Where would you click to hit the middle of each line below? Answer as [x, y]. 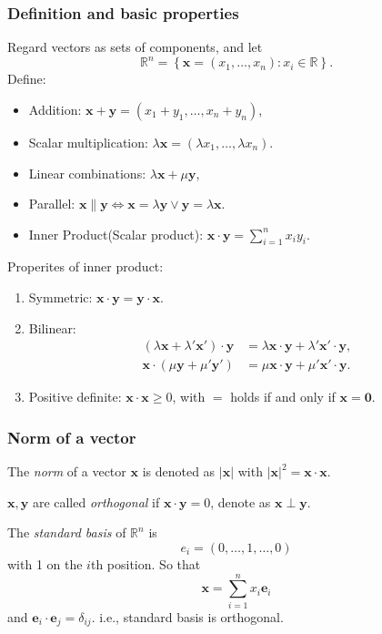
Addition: [55, 109]
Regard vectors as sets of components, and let [135, 47]
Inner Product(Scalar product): [116, 234]
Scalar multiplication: [88, 142]
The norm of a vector [67, 471]
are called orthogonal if [96, 501]
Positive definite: [75, 397]
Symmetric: [60, 297]
